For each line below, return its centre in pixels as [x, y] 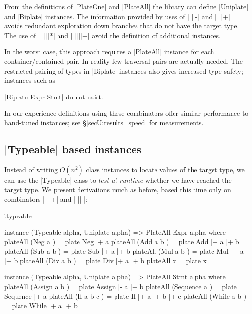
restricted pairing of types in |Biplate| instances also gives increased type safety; [124, 70]
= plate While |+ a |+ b [41, 305]
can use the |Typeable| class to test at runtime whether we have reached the [118, 180]
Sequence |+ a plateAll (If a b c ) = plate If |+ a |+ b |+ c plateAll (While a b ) [126, 296]
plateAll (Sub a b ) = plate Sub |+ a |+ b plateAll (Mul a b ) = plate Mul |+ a [124, 251]
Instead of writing [31, 169]
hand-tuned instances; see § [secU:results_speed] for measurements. [104, 122]
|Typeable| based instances [73, 148]
